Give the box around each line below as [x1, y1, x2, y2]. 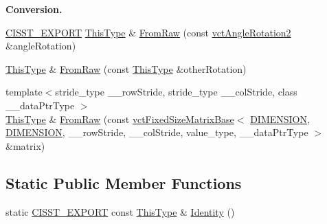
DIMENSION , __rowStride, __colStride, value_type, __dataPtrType [5, 125, 308, 139]
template [5, 85, 43, 99]
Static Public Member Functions [5, 172, 242, 193]
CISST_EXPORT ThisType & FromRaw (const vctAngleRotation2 [5, 25, 291, 39]
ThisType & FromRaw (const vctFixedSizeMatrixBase [5, 111, 234, 126]
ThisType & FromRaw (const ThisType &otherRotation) [5, 61, 247, 76]
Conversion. [5, 2, 63, 16]
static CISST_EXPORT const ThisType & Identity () [5, 204, 235, 219]
